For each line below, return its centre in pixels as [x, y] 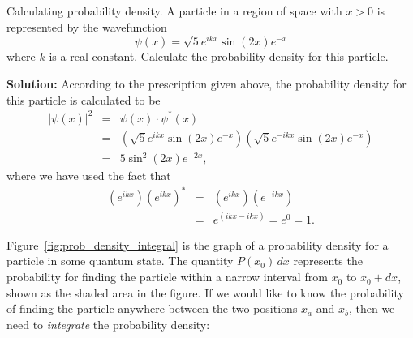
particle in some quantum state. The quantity [120, 261]
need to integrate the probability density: [108, 324]
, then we [372, 308]
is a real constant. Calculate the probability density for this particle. [219, 56]
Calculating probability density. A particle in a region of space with [174, 11]
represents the [328, 261]
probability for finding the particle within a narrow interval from [167, 277]
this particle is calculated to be [84, 99]
